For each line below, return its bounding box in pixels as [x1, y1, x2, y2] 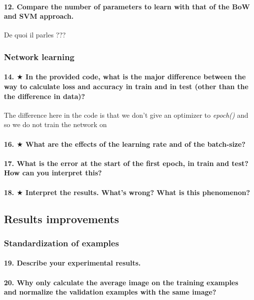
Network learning [4, 50, 74, 63]
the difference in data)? [4, 91, 85, 101]
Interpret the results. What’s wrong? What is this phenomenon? [25, 187, 250, 197]
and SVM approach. [4, 11, 74, 21]
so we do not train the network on [4, 119, 107, 130]
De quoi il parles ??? [4, 30, 66, 40]
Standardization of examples [4, 236, 119, 249]
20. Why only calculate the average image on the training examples [4, 277, 239, 287]
